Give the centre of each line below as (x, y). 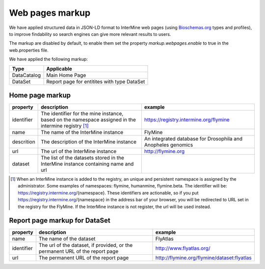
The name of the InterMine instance (82, 133)
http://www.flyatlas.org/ (183, 248)
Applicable (59, 69)
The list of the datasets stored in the (83, 158)
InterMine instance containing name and (87, 164)
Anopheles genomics (169, 145)
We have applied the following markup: (49, 59)
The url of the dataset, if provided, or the (86, 245)
